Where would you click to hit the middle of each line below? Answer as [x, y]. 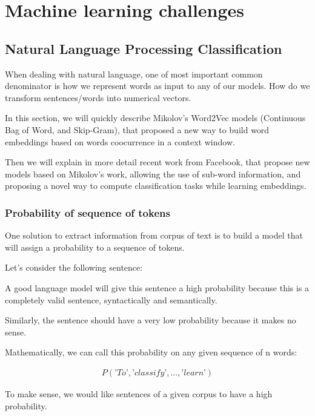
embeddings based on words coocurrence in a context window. [120, 141]
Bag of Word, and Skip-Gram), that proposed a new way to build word [137, 129]
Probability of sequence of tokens [88, 212]
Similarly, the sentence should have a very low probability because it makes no [151, 320]
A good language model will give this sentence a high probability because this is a [157, 287]
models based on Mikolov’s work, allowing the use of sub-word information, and [153, 173]
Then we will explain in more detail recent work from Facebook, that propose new [157, 162]
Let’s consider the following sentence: [74, 267]
